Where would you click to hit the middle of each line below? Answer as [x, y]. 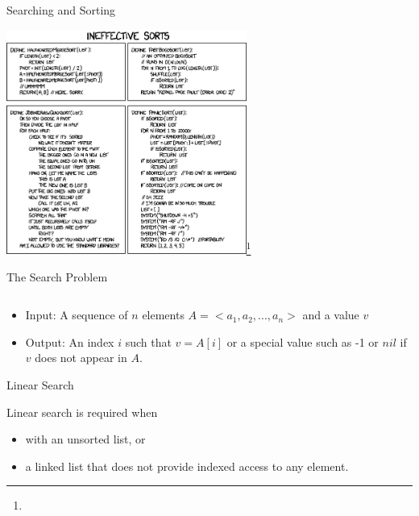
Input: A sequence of [77, 315]
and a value [331, 315]
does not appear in [81, 358]
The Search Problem [57, 276]
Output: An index [70, 341]
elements [163, 315]
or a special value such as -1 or [303, 341]
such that [148, 341]
